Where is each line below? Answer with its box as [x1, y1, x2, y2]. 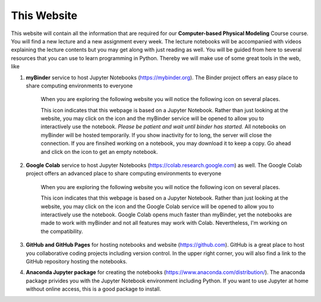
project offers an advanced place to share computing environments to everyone [26, 170, 222, 177]
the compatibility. [40, 228, 83, 235]
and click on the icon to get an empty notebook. [40, 148, 158, 155]
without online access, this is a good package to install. [26, 285, 162, 292]
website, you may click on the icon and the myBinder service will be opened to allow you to [40, 115, 265, 122]
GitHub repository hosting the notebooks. [26, 257, 128, 265]
